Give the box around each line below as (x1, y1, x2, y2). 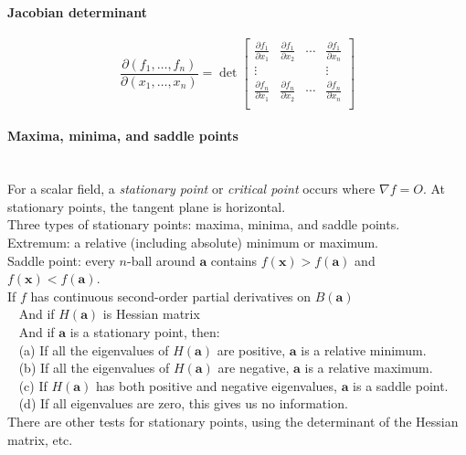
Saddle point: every (7, 250, 115, 270)
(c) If (18, 376, 48, 395)
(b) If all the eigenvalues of (18, 358, 170, 377)
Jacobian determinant (7, 2, 147, 21)
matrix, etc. (7, 429, 73, 449)
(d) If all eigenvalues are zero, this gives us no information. (18, 394, 348, 413)
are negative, (217, 358, 290, 377)
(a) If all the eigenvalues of (18, 340, 169, 359)
